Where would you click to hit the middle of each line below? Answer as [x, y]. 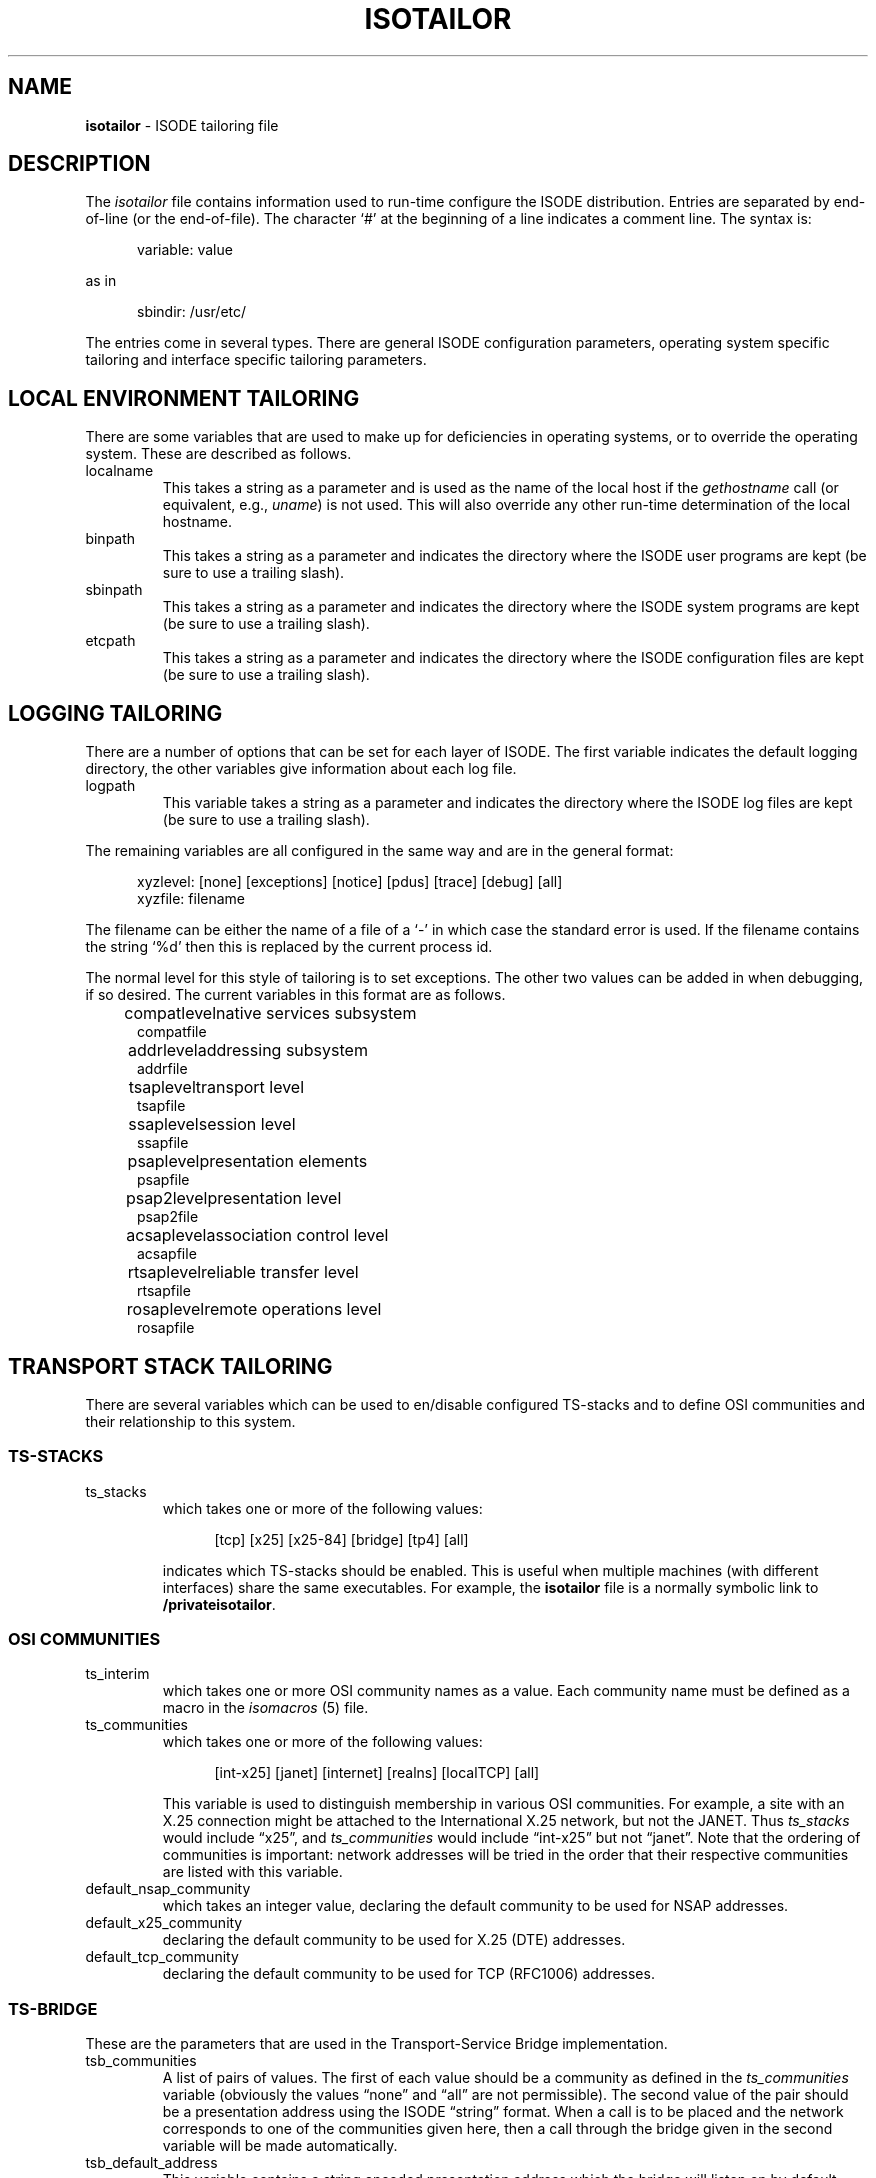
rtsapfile [164, 1291]
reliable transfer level [280, 1272]
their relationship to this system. [190, 1421]
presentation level [274, 1198]
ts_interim [117, 1674]
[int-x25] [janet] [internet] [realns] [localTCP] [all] [377, 1773]
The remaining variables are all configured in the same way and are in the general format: [379, 851]
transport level [250, 1087]
